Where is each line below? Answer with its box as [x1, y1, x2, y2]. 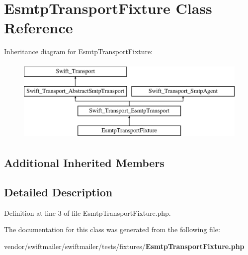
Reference [4, 17, 73, 38]
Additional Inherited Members [4, 155, 165, 170]
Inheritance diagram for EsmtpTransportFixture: [4, 46, 153, 57]
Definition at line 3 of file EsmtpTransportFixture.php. [4, 207, 171, 218]
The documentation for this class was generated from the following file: [4, 224, 220, 235]
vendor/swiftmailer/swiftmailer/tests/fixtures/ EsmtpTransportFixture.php [4, 241, 245, 251]
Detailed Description [4, 184, 113, 199]
